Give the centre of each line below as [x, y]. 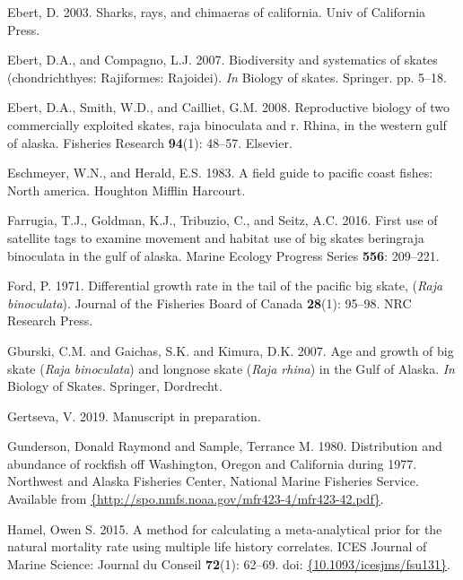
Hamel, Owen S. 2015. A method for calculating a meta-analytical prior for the [225, 528]
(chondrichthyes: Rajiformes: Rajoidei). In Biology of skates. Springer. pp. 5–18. [227, 77]
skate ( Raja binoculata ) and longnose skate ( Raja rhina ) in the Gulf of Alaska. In [231, 368]
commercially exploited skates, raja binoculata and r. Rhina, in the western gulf [227, 124]
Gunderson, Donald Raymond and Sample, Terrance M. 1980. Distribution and [225, 446]
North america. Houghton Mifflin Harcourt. [127, 190]
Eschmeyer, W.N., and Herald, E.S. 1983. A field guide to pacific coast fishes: [220, 173]
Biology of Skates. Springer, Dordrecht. [115, 386]
